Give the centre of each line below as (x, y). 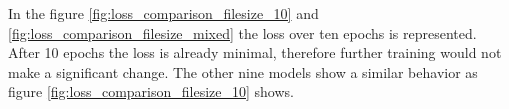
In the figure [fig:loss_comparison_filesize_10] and (163, 13)
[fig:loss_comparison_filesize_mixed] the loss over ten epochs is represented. (242, 32)
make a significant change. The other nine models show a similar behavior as (243, 71)
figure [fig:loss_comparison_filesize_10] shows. (151, 91)
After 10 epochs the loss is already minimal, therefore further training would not (255, 52)
